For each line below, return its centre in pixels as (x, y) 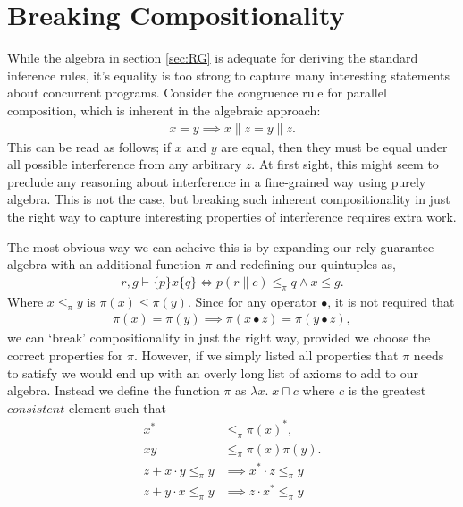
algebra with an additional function (104, 264)
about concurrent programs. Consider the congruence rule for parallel (197, 93)
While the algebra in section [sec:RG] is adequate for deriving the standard (213, 58)
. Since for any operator (252, 301)
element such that (117, 407)
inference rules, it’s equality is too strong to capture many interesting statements (228, 75)
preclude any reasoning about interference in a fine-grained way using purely (217, 181)
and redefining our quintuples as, (306, 264)
